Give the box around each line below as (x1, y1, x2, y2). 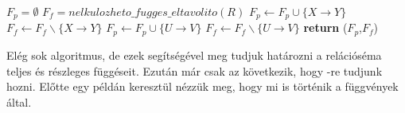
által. (6, 93, 32, 110)
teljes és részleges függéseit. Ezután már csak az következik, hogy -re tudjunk (6, 62, 383, 79)
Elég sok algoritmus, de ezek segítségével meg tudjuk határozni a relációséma (6, 46, 382, 63)
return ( (303, 19, 348, 36)
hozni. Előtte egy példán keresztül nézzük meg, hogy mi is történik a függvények (6, 78, 399, 95)
